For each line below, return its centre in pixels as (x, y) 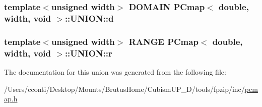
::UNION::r (88, 53)
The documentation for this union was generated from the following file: (115, 71)
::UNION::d (89, 18)
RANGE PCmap (163, 41)
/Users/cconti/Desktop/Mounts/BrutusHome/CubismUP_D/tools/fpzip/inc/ (124, 89)
